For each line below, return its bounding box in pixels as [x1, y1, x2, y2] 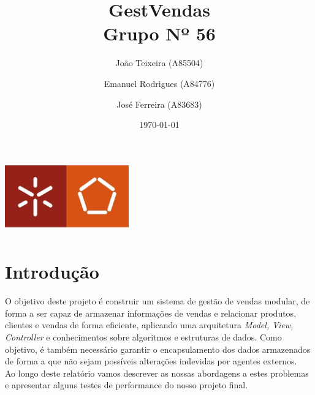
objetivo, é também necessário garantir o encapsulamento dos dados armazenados [5, 342, 311, 355]
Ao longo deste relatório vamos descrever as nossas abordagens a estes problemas [5, 366, 309, 379]
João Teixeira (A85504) [115, 56, 203, 69]
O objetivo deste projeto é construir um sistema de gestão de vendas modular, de [5, 295, 310, 307]
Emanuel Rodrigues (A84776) [104, 77, 215, 89]
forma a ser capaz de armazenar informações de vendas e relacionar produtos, [5, 306, 297, 319]
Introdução [5, 259, 99, 284]
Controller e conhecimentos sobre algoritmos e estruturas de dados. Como [5, 331, 282, 344]
